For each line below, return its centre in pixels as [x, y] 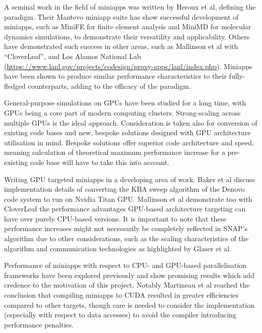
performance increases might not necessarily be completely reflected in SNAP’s [126, 228]
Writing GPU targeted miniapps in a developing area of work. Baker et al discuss [130, 179]
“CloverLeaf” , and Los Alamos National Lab [73, 56]
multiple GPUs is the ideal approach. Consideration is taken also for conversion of [131, 122]
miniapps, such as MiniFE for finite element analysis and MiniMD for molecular [128, 26]
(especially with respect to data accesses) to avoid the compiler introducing [120, 315]
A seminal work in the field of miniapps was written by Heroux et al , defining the [130, 7]
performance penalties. [39, 324]
